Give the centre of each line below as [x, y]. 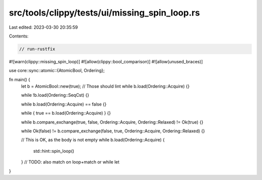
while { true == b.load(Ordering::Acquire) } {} [66, 113]
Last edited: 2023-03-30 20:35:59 [43, 27]
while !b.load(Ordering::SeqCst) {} [55, 95]
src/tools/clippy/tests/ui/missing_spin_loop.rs [104, 13]
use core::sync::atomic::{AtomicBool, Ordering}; [57, 71]
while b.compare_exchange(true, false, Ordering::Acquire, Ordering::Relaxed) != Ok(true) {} [112, 122]
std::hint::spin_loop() [54, 151]
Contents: [19, 36]
